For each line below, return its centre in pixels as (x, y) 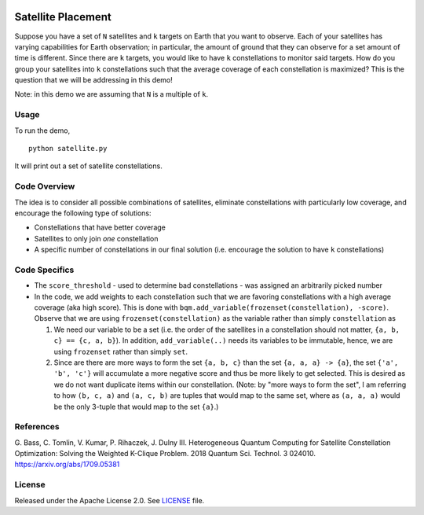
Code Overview (45, 186)
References (37, 427)
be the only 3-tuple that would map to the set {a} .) (136, 406)
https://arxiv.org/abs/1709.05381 (67, 465)
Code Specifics (44, 270)
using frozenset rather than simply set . (121, 351)
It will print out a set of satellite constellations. (88, 166)
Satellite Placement (63, 17)
